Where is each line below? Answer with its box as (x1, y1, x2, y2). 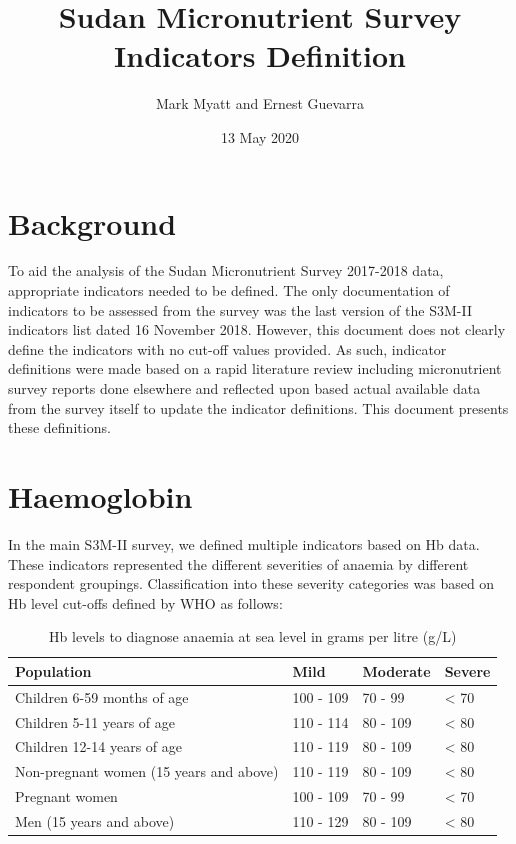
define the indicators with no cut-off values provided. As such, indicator (8, 338, 447, 359)
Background (8, 202, 177, 243)
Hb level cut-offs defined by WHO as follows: (8, 592, 283, 613)
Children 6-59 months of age (15, 686, 189, 707)
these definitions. (8, 417, 111, 438)
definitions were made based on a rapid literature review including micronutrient (8, 358, 502, 379)
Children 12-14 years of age (15, 736, 182, 757)
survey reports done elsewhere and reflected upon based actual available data (8, 378, 481, 398)
